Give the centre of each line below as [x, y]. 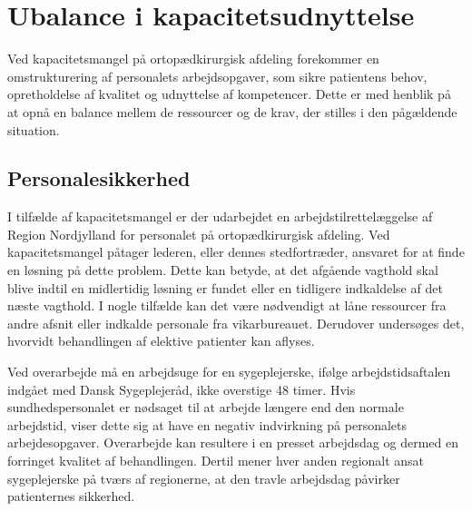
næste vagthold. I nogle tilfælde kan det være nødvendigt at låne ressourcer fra [227, 305]
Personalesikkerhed [99, 178]
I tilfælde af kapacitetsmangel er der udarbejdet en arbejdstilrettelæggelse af [220, 216]
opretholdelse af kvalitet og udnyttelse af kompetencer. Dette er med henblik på [229, 94]
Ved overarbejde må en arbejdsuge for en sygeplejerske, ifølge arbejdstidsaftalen [229, 372]
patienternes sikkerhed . [71, 496]
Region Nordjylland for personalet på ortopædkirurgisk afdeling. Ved [199, 234]
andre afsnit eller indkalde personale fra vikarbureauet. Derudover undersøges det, [236, 323]
